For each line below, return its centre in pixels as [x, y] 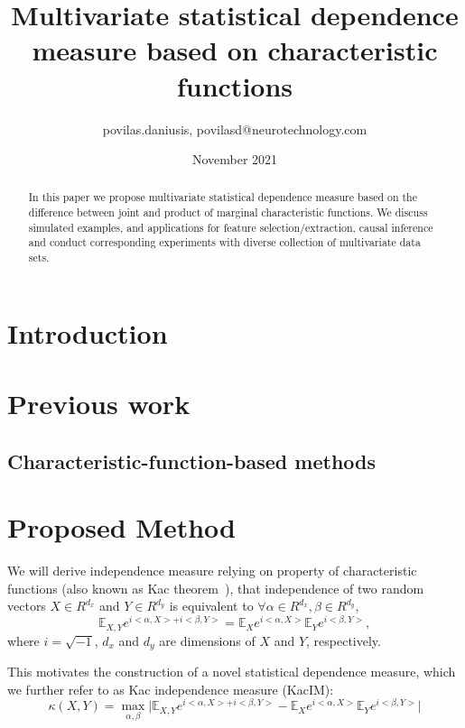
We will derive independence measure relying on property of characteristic [212, 571]
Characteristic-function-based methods [192, 461]
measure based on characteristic [235, 50]
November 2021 [235, 159]
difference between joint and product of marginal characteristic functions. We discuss [228, 212]
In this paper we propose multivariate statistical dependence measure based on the [223, 197]
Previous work [99, 404]
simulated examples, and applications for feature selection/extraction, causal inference [231, 227]
